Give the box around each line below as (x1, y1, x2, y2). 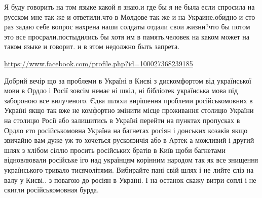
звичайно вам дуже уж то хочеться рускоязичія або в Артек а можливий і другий (4, 135, 254, 145)
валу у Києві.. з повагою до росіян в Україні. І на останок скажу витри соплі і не (4, 174, 256, 185)
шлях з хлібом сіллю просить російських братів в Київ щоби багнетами (4, 144, 226, 155)
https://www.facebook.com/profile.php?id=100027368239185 (4, 58, 193, 68)
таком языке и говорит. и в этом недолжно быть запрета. (4, 41, 180, 52)
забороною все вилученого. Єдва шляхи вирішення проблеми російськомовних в (4, 95, 253, 105)
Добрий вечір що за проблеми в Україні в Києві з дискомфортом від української (4, 75, 251, 86)
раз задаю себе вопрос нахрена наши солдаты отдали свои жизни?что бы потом (4, 21, 250, 32)
